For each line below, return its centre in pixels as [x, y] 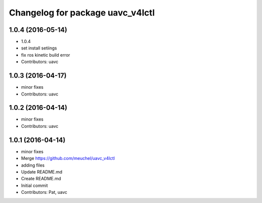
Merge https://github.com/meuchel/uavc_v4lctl [68, 158]
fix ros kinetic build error [46, 55]
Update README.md [42, 172]
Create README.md [41, 179]
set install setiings [39, 48]
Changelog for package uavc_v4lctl [82, 13]
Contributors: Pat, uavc [44, 192]
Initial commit [34, 185]
